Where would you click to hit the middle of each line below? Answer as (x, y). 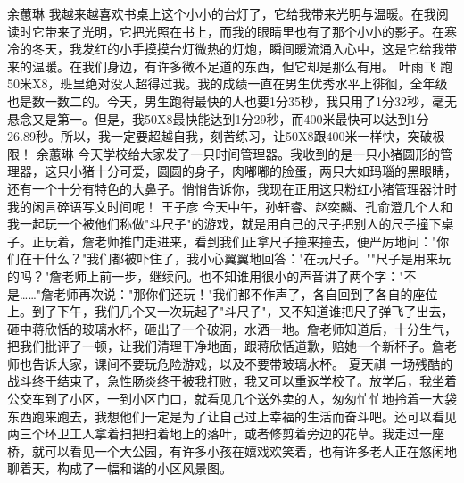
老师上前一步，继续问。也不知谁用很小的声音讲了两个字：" (233, 275)
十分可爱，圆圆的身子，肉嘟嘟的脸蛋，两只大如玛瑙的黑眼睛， (275, 171)
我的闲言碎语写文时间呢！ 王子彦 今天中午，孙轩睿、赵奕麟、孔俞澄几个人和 (230, 206)
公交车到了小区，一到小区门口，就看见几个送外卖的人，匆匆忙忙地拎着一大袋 (232, 399)
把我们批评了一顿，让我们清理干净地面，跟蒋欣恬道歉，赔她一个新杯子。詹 (226, 346)
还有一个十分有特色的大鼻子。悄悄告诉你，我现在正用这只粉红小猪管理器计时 (232, 188)
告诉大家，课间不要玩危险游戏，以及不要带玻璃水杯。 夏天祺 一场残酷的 (242, 363)
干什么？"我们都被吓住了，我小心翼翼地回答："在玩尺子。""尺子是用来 (235, 258)
